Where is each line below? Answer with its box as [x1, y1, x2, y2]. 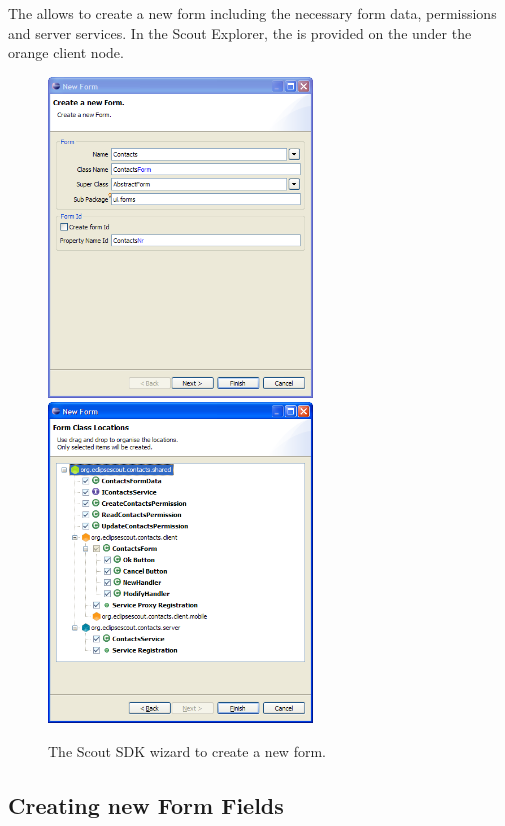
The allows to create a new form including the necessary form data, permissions [8, 3, 497, 23]
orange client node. [8, 42, 124, 63]
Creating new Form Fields [8, 789, 284, 820]
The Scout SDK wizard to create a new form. [48, 740, 326, 761]
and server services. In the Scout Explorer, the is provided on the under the [8, 22, 472, 43]
